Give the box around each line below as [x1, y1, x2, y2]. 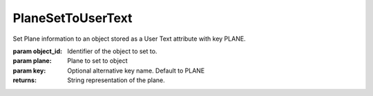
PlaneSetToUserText [12, 10, 133, 26]
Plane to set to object [67, 57, 128, 65]
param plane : [12, 57, 52, 65]
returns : [12, 76, 37, 84]
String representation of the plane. [67, 76, 165, 84]
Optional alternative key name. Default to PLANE [67, 66, 205, 75]
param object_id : [12, 47, 62, 55]
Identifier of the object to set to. [67, 47, 157, 55]
